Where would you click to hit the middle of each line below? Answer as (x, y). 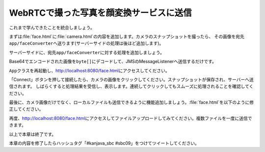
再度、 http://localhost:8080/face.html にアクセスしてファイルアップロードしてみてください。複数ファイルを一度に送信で (131, 118)
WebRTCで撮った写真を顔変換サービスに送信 (100, 13)
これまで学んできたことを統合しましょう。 (52, 28)
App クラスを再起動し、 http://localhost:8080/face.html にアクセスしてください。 (90, 70)
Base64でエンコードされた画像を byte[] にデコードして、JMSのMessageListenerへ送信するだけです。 (113, 61)
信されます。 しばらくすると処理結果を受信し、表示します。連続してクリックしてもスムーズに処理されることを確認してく (131, 87)
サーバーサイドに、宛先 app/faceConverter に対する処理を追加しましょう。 (87, 52)
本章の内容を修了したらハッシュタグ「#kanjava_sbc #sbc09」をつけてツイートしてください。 (104, 143)
